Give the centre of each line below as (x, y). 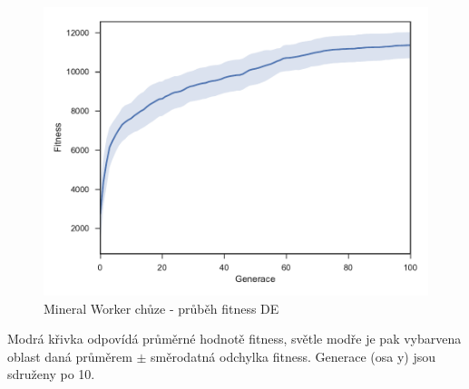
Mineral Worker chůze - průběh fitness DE (161, 308)
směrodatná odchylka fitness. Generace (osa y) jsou (293, 356)
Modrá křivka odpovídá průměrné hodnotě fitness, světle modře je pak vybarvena (234, 339)
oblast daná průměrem (70, 356)
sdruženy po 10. (51, 374)
